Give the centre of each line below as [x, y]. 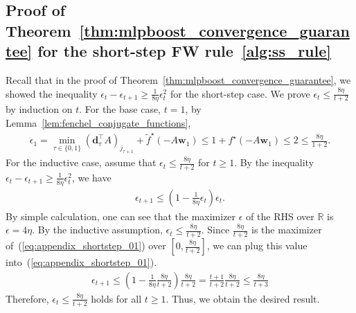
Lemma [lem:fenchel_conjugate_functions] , [98, 123]
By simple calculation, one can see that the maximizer [121, 216]
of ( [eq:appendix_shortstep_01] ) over [86, 245]
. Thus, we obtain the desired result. [243, 298]
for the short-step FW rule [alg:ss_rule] [185, 51]
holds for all [116, 298]
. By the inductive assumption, [97, 230]
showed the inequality [52, 93]
